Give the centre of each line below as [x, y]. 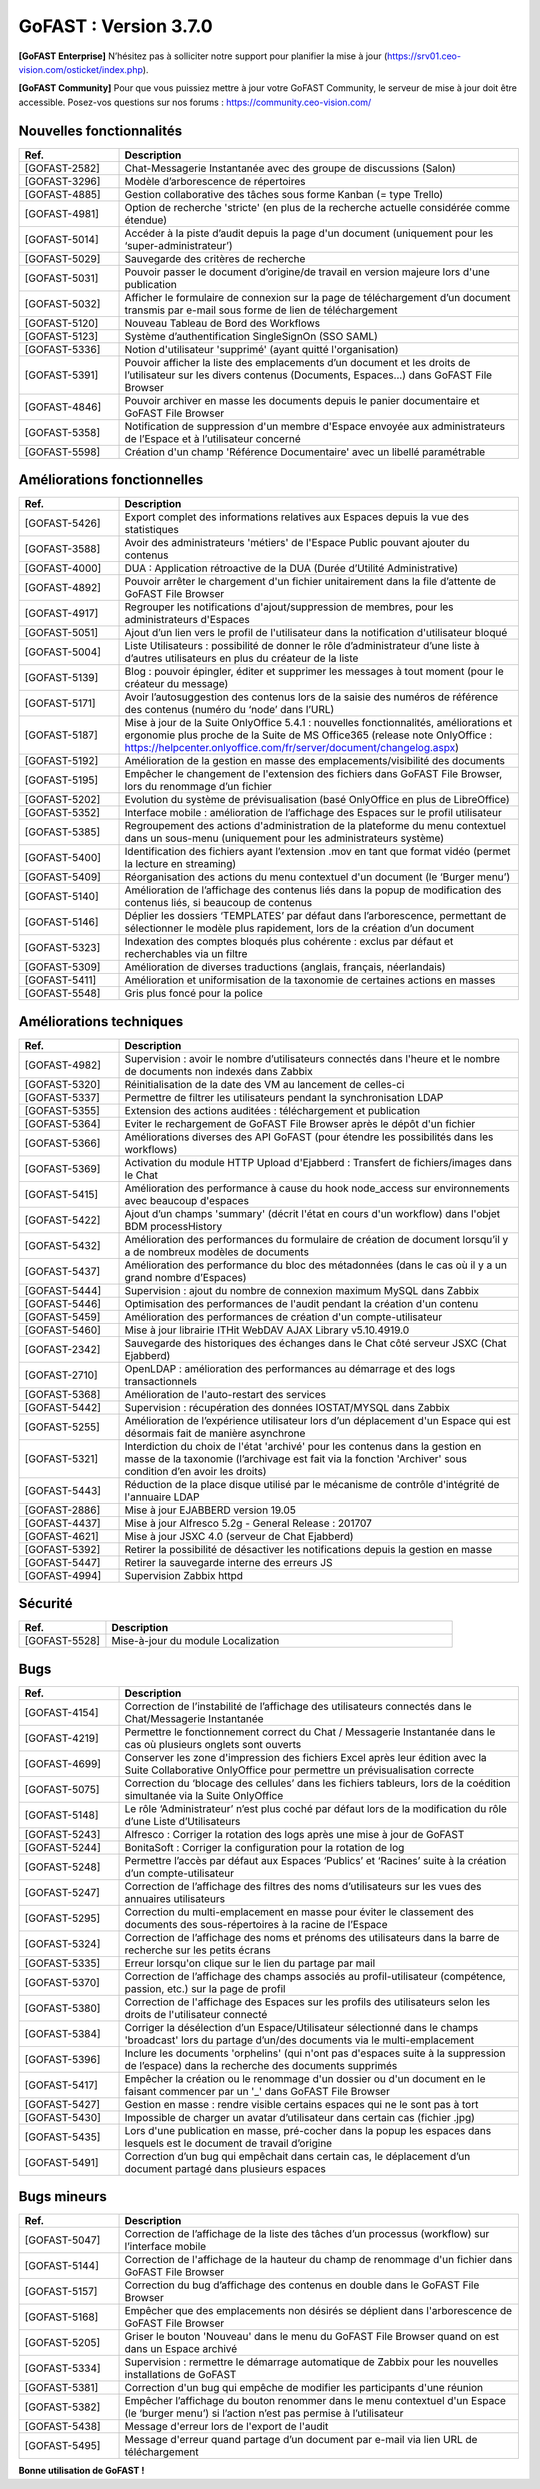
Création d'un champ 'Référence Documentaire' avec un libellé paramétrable [305, 452]
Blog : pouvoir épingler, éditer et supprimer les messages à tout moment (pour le [314, 672]
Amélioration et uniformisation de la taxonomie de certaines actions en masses [310, 980]
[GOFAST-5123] [61, 336]
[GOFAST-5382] [62, 2407]
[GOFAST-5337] [62, 1097]
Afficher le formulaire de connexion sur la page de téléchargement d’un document [317, 297]
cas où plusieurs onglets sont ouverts [213, 1744]
